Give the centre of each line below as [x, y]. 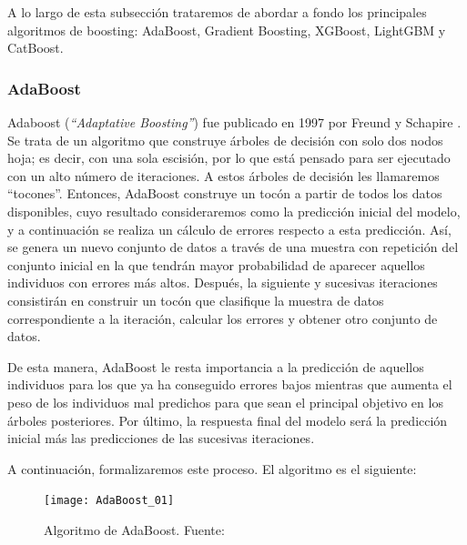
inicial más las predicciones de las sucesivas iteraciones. [161, 438]
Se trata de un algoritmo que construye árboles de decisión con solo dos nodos [225, 140]
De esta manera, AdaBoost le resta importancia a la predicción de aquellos [216, 366]
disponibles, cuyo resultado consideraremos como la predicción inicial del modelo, [234, 211]
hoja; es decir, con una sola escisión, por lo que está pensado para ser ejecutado [229, 158]
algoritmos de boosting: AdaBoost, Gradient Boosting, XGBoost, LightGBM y [227, 30]
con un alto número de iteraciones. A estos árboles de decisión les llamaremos [223, 175]
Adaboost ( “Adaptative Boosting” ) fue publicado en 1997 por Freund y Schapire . [234, 122]
